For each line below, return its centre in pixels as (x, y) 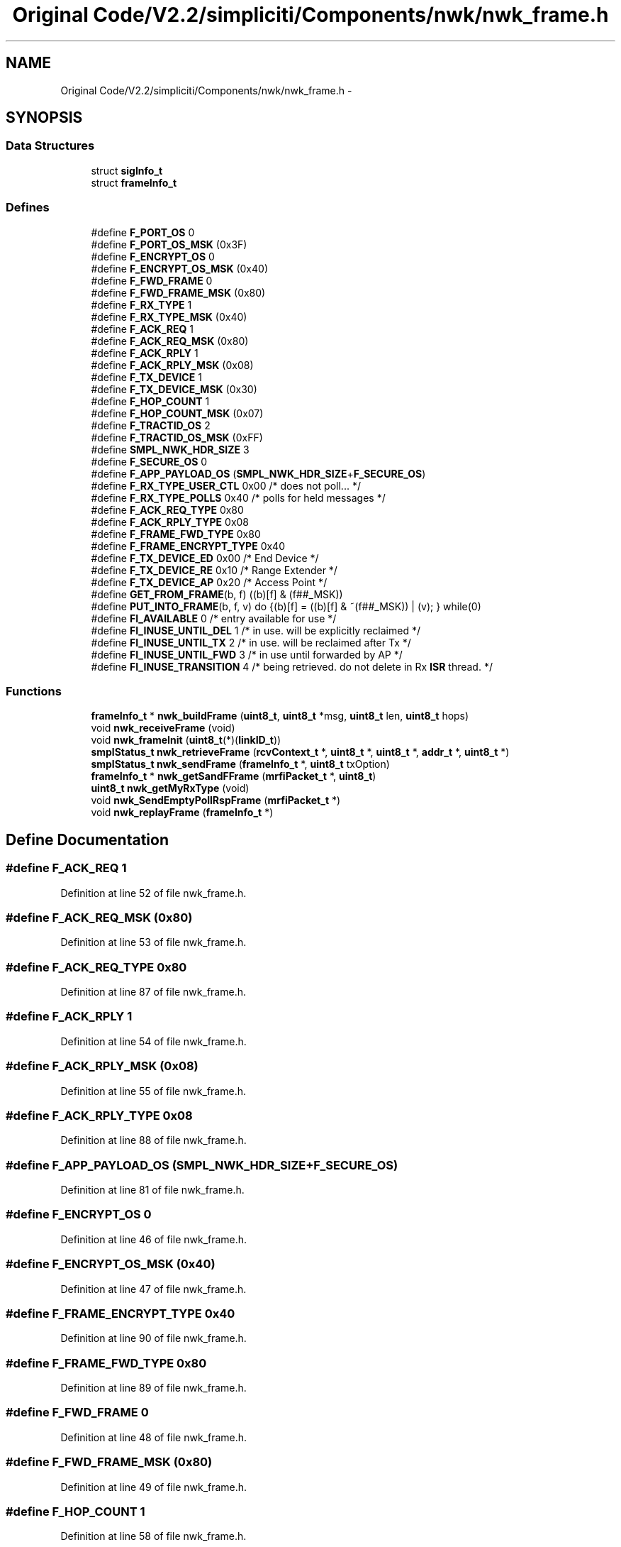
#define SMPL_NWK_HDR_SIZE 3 (170, 449)
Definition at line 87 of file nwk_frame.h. (153, 992)
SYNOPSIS (44, 118)
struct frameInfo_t (134, 182)
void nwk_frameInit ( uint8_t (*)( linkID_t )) (186, 740)
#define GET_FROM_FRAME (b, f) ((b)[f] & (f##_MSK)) (217, 594)
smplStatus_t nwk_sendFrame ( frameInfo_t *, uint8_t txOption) (240, 764)
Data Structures (50, 146)
